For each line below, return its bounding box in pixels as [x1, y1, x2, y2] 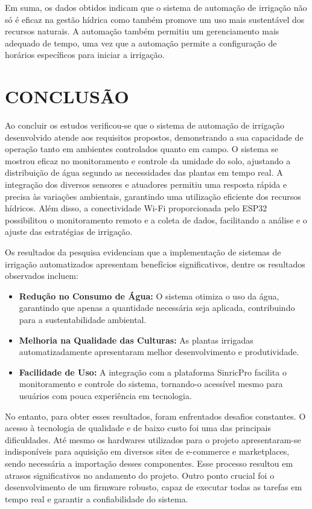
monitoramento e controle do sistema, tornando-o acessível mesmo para [19, 377, 283, 390]
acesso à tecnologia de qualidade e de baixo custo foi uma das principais [5, 421, 272, 434]
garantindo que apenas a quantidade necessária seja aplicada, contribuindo [19, 301, 295, 314]
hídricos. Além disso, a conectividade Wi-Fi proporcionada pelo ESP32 [5, 202, 267, 214]
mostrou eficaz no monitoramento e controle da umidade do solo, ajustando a [5, 154, 291, 167]
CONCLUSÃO [5, 84, 129, 109]
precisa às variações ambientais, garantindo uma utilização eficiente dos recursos [5, 190, 301, 202]
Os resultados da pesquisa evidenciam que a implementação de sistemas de [5, 246, 281, 258]
